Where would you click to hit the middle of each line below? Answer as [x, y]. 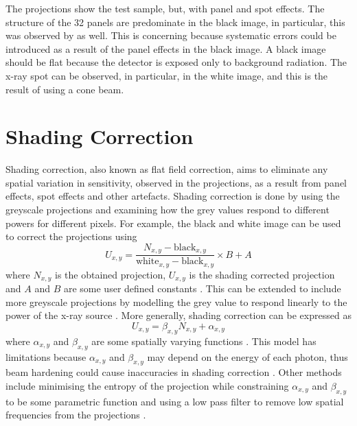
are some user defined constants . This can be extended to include [202, 288]
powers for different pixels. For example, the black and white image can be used [173, 223]
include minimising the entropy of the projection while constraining [147, 386]
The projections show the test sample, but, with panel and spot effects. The [165, 8]
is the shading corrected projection [262, 274]
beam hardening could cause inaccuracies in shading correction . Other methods [174, 372]
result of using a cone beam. [65, 89]
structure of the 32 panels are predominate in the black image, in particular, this [175, 22]
